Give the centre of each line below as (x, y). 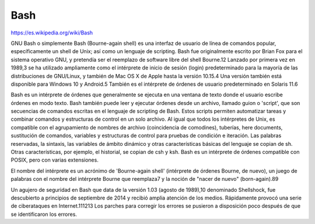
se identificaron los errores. (44, 214)
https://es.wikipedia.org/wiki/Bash (52, 33)
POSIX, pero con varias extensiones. (55, 160)
